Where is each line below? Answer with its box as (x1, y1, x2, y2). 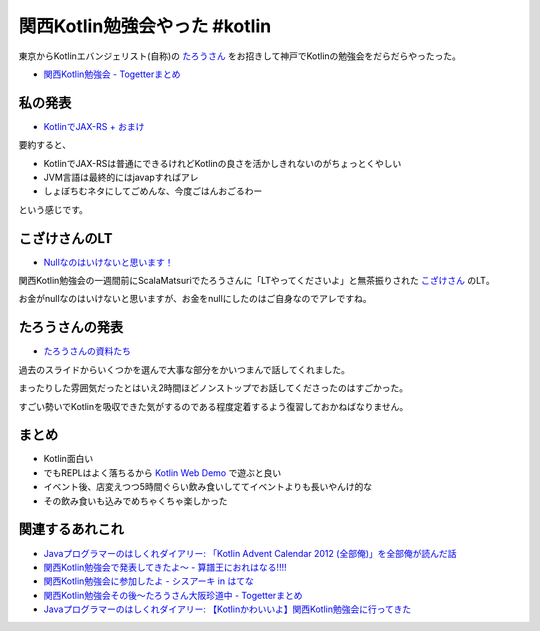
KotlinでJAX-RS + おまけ (43, 120, 145, 132)
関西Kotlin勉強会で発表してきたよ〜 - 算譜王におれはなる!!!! (43, 561, 287, 573)
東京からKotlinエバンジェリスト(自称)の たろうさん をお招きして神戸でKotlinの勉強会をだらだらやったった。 (18, 50, 462, 62)
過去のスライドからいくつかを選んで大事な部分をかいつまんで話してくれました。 (18, 363, 350, 375)
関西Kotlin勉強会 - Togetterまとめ (43, 68, 181, 80)
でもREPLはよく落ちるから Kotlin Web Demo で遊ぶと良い (43, 466, 282, 479)
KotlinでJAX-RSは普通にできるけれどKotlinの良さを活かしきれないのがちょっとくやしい (43, 157, 402, 169)
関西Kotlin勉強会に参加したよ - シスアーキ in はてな (43, 575, 254, 587)
